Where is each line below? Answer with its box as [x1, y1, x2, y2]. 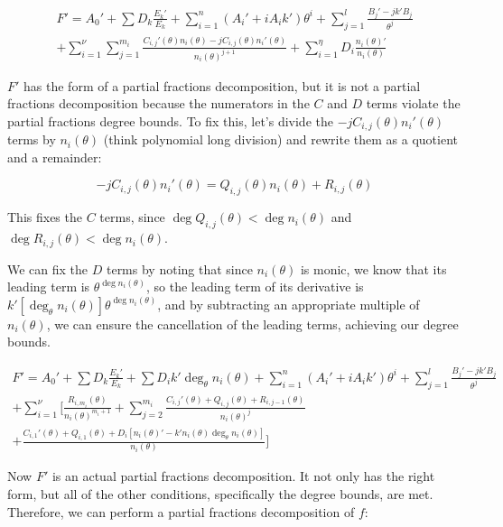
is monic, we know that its [300, 259, 447, 278]
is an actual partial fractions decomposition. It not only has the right [51, 467, 435, 485]
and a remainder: [7, 147, 102, 166]
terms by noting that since [106, 259, 253, 278]
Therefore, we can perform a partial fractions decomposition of [7, 502, 355, 521]
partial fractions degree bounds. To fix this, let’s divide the [7, 111, 333, 130]
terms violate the [366, 94, 461, 113]
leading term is [7, 277, 90, 296]
